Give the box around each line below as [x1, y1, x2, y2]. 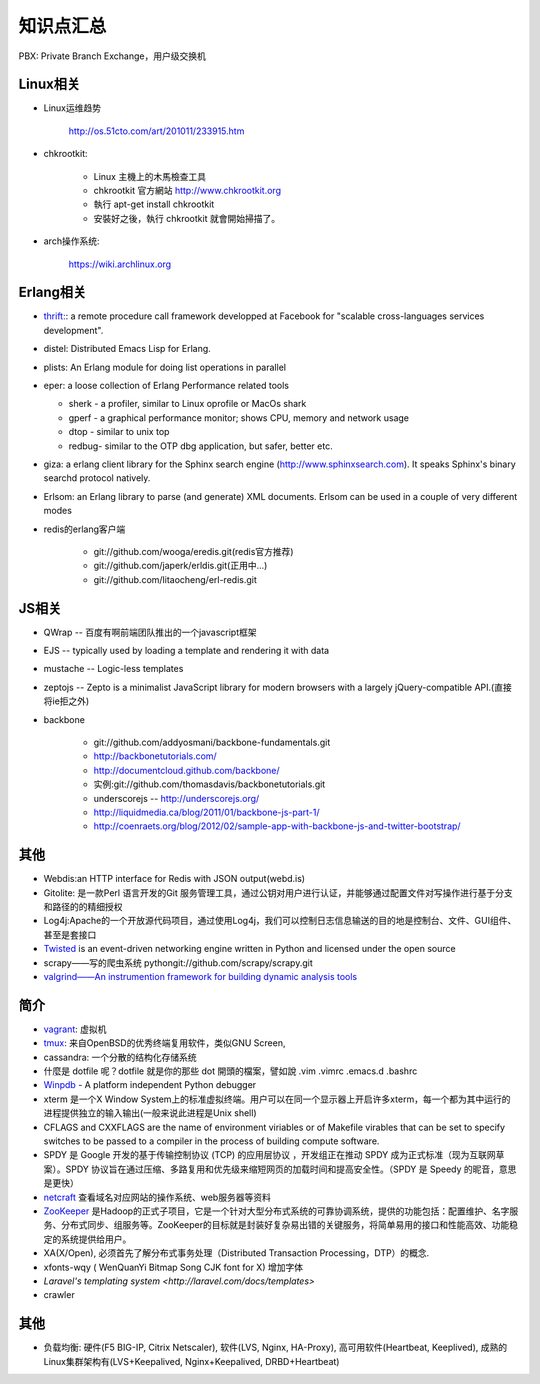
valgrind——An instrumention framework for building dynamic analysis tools [43, 970, 358, 982]
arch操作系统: [43, 235, 100, 247]
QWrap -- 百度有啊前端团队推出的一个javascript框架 [43, 626, 257, 638]
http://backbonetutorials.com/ [93, 750, 217, 762]
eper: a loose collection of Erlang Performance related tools [43, 380, 290, 392]
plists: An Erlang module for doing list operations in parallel [43, 361, 287, 373]
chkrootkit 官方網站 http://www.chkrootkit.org [93, 185, 282, 197]
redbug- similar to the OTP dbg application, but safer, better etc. [68, 440, 334, 452]
